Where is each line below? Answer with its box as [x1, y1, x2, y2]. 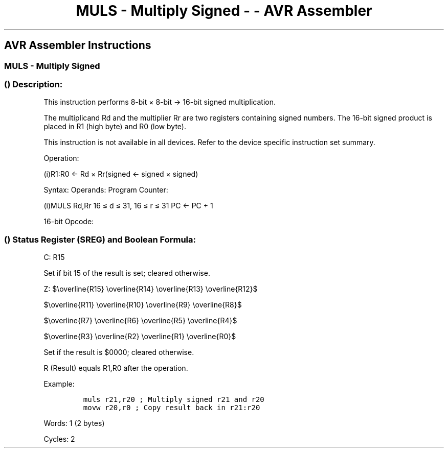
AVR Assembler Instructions [4, 39, 151, 52]
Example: [43, 379, 75, 389]
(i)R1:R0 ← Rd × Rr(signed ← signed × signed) [43, 170, 198, 179]
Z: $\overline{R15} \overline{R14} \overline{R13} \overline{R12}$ [43, 284, 258, 294]
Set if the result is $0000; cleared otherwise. [43, 348, 194, 357]
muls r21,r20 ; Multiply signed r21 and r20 [83, 395, 264, 404]
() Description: [4, 79, 63, 89]
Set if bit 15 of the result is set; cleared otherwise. [43, 269, 210, 278]
